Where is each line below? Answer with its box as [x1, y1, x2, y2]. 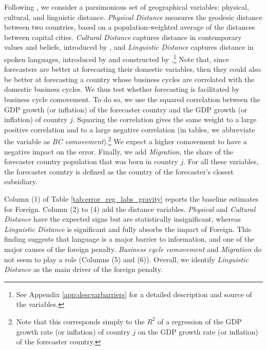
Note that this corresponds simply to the [16, 316, 145, 326]
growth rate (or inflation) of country [16, 326, 130, 337]
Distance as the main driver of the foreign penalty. [4, 264, 163, 275]
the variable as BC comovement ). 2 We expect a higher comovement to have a [4, 134, 247, 147]
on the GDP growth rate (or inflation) [138, 326, 258, 337]
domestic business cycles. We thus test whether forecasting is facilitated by [4, 84, 240, 94]
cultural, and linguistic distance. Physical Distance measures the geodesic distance [4, 11, 262, 22]
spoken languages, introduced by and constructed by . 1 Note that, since [4, 52, 229, 64]
